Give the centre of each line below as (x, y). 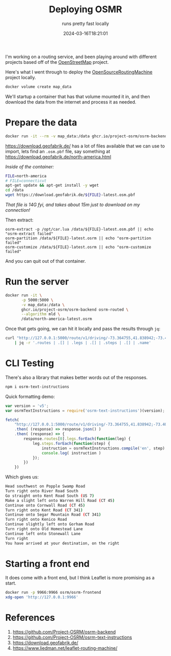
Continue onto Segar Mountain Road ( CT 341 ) (53, 515)
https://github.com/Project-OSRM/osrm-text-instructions (72, 637)
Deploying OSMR (85, 9)
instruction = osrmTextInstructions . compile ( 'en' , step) (103, 448)
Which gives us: (22, 477)
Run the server (37, 282)
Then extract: (19, 220)
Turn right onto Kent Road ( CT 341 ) (44, 510)
